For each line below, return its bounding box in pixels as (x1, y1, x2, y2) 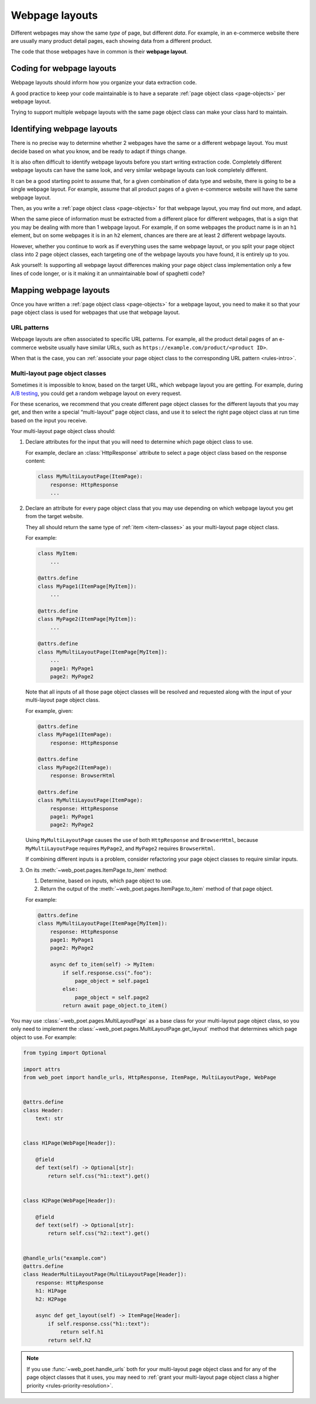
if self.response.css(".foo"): (62, 969, 152, 976)
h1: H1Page (35, 1288, 67, 1294)
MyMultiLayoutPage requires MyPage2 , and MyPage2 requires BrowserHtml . (25, 845, 216, 852)
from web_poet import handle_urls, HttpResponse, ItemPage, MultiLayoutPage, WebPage (23, 1074, 276, 1081)
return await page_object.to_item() (62, 1002, 168, 1009)
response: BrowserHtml (50, 772, 115, 779)
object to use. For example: (11, 1033, 77, 1041)
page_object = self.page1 (74, 977, 149, 984)
